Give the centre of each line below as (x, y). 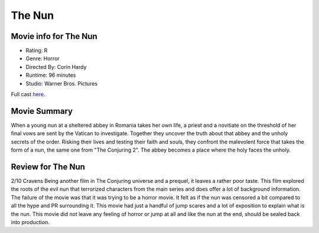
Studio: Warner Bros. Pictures (61, 83)
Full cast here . (28, 94)
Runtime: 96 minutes (51, 75)
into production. (30, 222)
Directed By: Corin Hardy (56, 67)
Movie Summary (42, 111)
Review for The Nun (48, 167)
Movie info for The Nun (54, 36)
